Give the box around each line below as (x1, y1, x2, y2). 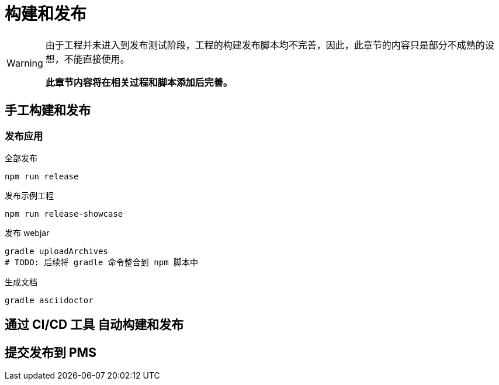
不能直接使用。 (64, 53, 130, 65)
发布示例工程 (5, 190, 54, 200)
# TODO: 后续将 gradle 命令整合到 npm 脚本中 (5, 257, 199, 267)
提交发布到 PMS (5, 345, 96, 360)
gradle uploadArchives (5, 246, 109, 256)
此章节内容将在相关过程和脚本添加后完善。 (45, 76, 233, 88)
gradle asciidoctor (5, 295, 93, 305)
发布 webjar (5, 227, 50, 238)
